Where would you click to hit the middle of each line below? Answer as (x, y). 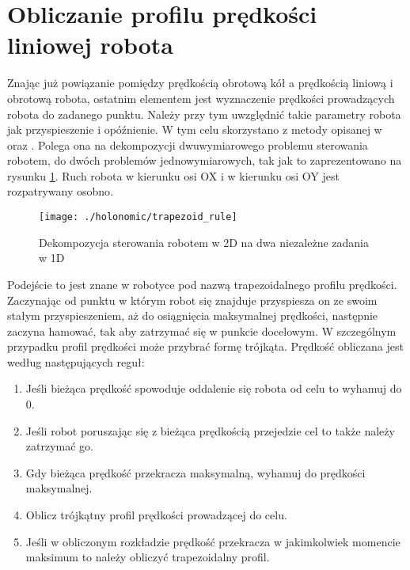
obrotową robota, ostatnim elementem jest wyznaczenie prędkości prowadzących (201, 98)
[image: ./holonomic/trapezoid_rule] (138, 217)
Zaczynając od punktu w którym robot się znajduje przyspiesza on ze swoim (192, 300)
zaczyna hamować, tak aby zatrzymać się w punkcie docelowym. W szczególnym (202, 331)
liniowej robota (91, 45)
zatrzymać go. (59, 446)
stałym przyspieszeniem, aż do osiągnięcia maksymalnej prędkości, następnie (193, 315)
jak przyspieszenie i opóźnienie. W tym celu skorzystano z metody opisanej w (195, 129)
